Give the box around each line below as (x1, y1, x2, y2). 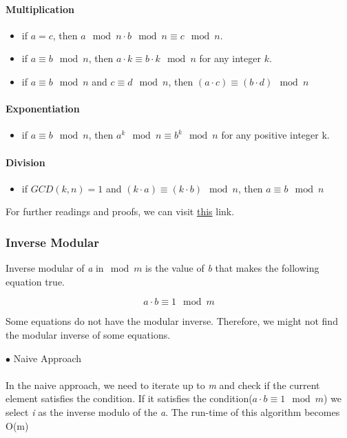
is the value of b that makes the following (145, 261, 319, 275)
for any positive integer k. (221, 128, 330, 142)
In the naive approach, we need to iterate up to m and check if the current (6, 377, 320, 392)
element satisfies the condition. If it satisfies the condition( (6, 391, 253, 406)
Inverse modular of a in (6, 261, 104, 275)
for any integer (199, 51, 261, 66)
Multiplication (6, 1, 75, 16)
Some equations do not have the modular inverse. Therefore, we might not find (6, 314, 338, 328)
